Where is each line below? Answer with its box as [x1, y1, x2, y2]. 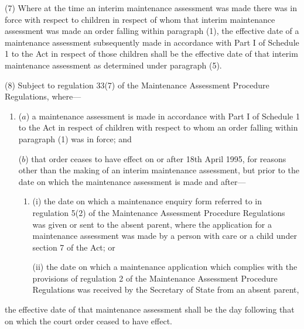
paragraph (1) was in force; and [18, 132, 132, 145]
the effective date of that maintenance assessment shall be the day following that [5, 303, 295, 316]
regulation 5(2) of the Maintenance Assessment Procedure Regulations [32, 206, 285, 218]
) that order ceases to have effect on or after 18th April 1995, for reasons [25, 152, 286, 164]
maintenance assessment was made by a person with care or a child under [32, 229, 297, 242]
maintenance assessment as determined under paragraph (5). [5, 59, 222, 71]
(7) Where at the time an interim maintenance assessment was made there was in [5, 2, 298, 13]
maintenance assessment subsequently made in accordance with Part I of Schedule [5, 36, 299, 48]
